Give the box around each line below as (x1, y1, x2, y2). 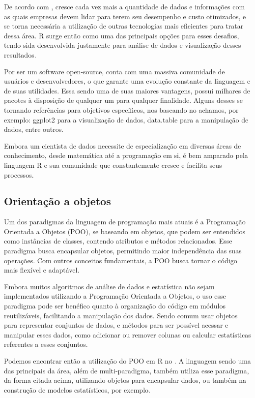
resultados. (4, 49, 36, 60)
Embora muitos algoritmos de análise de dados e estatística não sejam (4, 281, 215, 291)
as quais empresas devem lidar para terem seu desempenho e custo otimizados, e (4, 11, 246, 21)
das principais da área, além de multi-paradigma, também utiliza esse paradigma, (4, 365, 249, 375)
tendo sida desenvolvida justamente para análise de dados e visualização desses (4, 40, 241, 50)
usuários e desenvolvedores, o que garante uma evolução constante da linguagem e (4, 76, 251, 86)
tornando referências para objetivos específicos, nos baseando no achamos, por (4, 104, 239, 115)
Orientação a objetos (4, 193, 111, 209)
